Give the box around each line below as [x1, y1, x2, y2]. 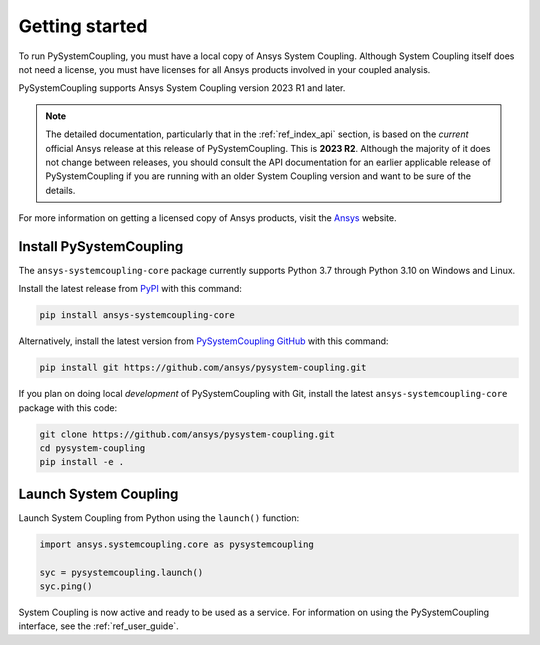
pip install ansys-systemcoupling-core [39, 310, 235, 321]
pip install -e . [39, 456, 125, 468]
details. [45, 184, 76, 196]
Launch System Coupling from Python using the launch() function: [18, 511, 300, 524]
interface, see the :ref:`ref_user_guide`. [18, 620, 179, 632]
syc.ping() [39, 581, 93, 592]
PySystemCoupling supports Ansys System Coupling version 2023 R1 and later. [18, 82, 346, 94]
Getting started [18, 15, 148, 37]
